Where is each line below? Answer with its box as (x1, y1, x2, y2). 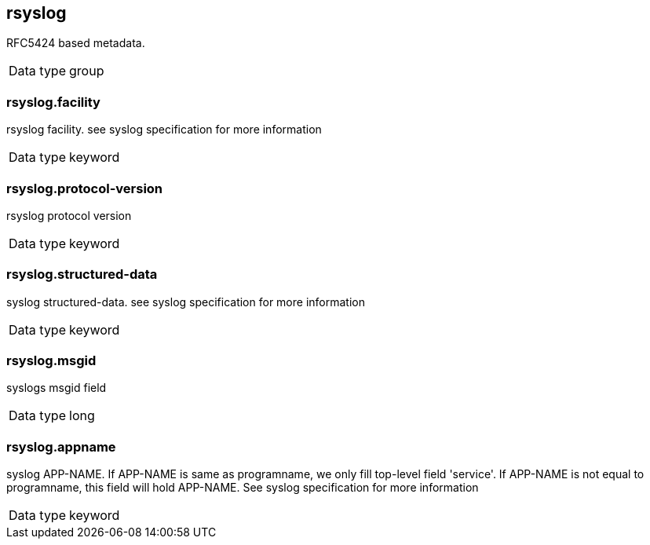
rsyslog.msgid (6, 353, 97, 369)
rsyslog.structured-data (6, 266, 158, 283)
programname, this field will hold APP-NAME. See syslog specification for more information (6, 481, 479, 495)
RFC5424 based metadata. (6, 36, 145, 50)
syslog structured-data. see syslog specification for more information (6, 294, 365, 309)
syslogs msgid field (6, 381, 107, 395)
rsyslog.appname (6, 438, 116, 455)
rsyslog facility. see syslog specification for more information (6, 123, 322, 137)
